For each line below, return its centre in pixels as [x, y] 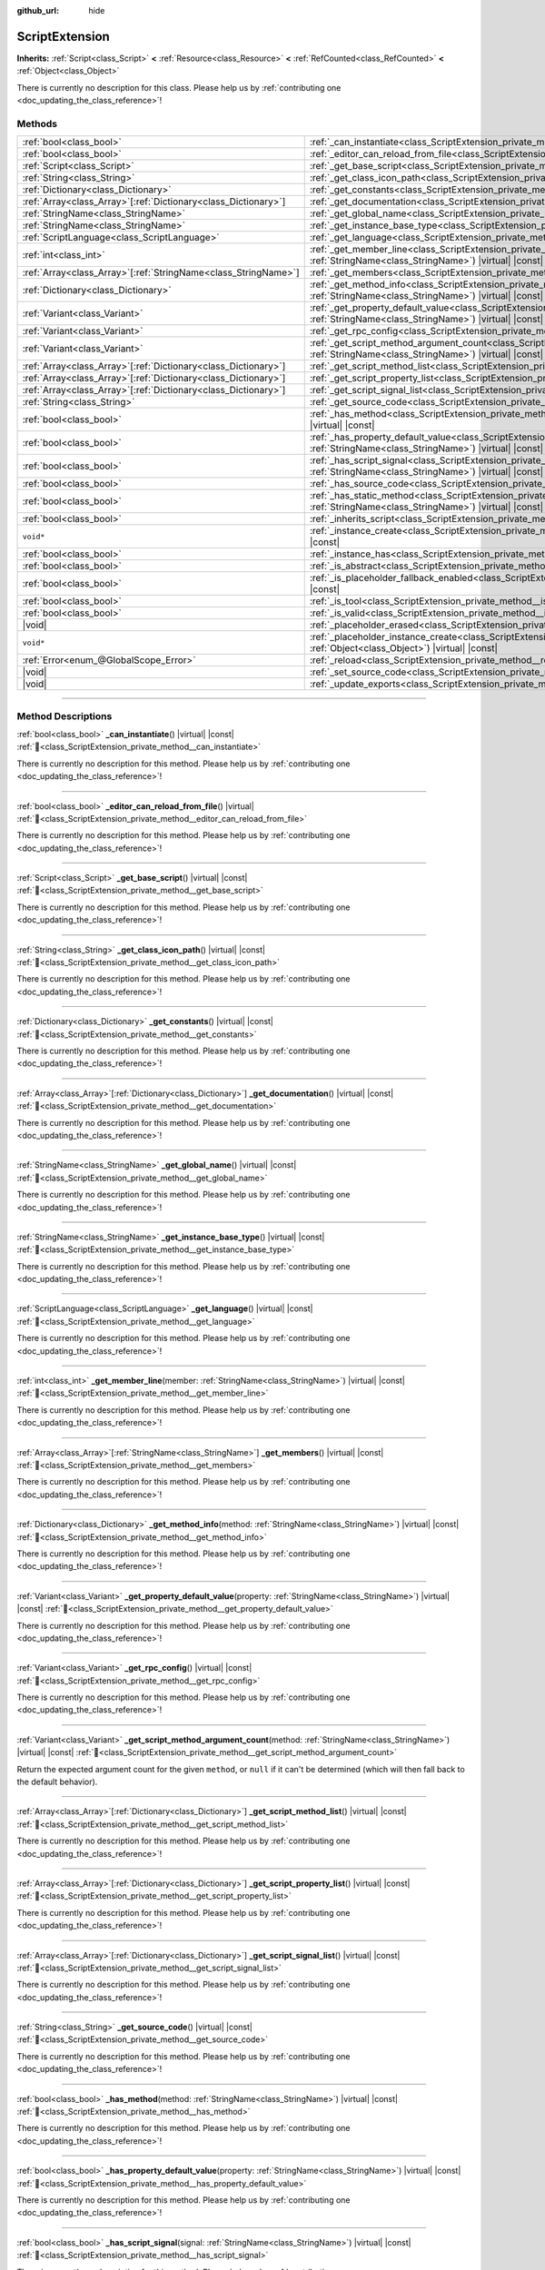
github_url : [38, 10]
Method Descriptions [64, 716]
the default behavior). [57, 1782]
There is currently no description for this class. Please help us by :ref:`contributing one [179, 87]
